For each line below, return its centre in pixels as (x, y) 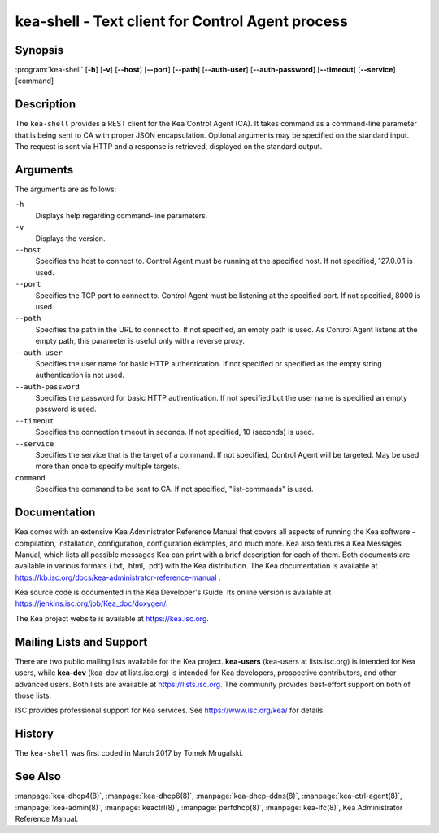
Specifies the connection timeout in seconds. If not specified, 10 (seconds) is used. (175, 432)
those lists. (33, 695)
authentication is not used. (80, 375)
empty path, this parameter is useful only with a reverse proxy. (140, 341)
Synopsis (39, 50)
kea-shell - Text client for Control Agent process (182, 21)
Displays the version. (70, 238)
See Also (38, 776)
